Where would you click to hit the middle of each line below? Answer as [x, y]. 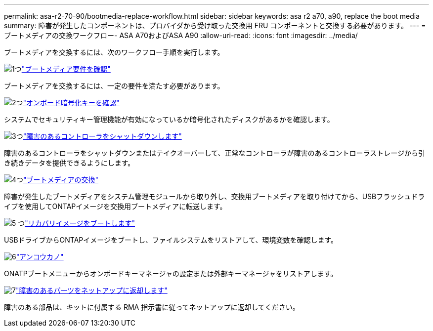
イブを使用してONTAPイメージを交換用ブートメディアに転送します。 [115, 206]
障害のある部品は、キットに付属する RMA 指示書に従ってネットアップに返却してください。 [152, 307]
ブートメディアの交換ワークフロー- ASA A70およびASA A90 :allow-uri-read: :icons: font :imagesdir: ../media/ [181, 35]
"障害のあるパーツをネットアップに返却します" [91, 290]
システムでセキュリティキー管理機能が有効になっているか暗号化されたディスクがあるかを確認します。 [169, 119]
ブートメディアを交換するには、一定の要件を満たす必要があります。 [114, 86]
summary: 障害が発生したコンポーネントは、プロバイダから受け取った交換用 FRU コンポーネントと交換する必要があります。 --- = [215, 25]
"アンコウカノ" [40, 257]
